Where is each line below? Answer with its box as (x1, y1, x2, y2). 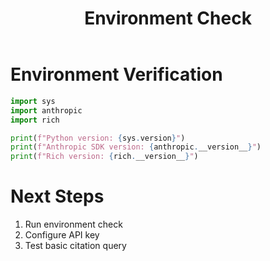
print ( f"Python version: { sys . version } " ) (10, 133, 186, 143)
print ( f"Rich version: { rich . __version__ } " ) (10, 152, 199, 162)
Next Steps (10, 185, 105, 208)
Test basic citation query (24, 240, 127, 252)
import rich (10, 115, 60, 125)
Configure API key (24, 229, 100, 241)
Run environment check (24, 218, 123, 231)
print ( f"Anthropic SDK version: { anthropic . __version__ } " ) (10, 142, 262, 152)
